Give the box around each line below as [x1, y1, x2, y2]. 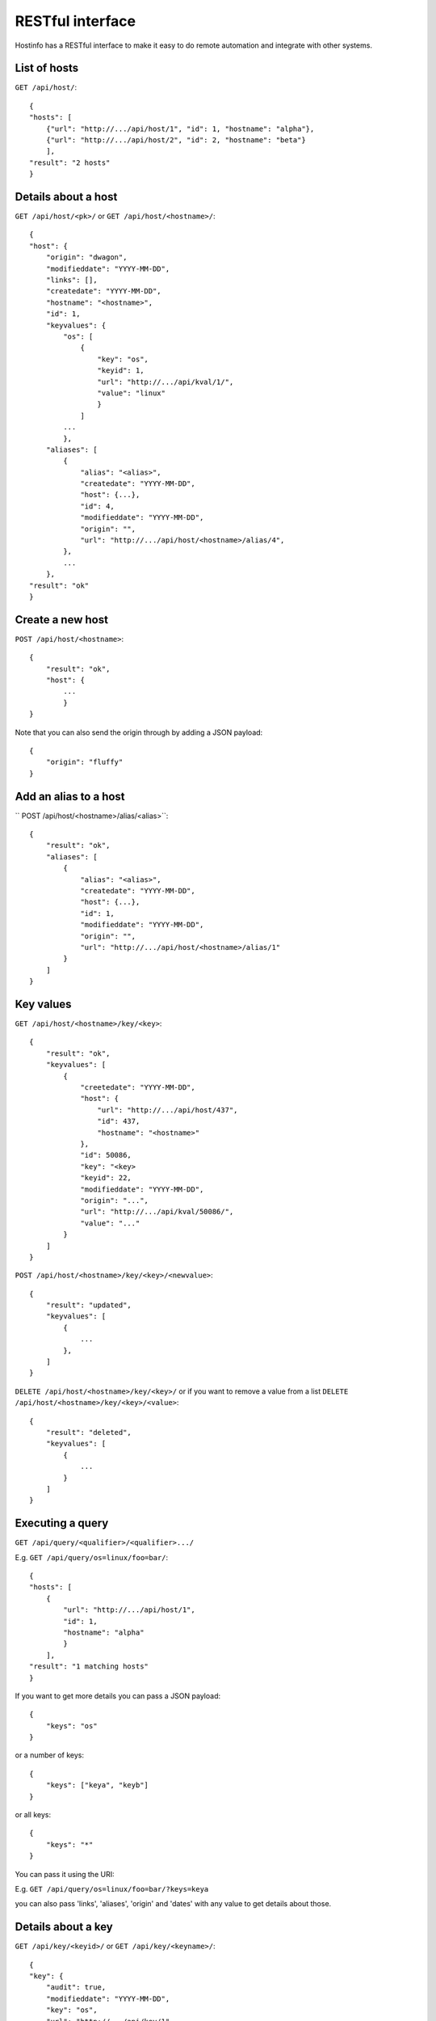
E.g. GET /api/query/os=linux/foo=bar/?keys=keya [15, 1884, 209, 1893]
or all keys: [15, 1810, 52, 1820]
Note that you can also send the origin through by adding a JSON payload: [15, 728, 263, 737]
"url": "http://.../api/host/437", [97, 1105, 238, 1115]
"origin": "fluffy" [45, 757, 124, 767]
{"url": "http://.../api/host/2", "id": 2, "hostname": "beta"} [45, 136, 306, 145]
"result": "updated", [45, 1301, 132, 1310]
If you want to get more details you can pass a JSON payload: [15, 1690, 221, 1701]
